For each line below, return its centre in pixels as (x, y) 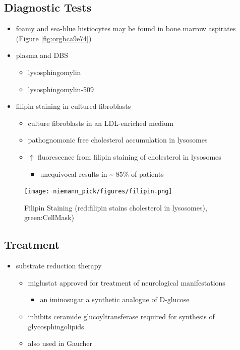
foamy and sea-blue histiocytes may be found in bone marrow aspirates (126, 28)
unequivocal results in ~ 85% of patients (102, 173)
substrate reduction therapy (59, 266)
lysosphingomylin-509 (61, 89)
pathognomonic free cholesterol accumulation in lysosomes (118, 140)
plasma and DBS (42, 55)
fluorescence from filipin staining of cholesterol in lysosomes (129, 156)
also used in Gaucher (60, 343)
